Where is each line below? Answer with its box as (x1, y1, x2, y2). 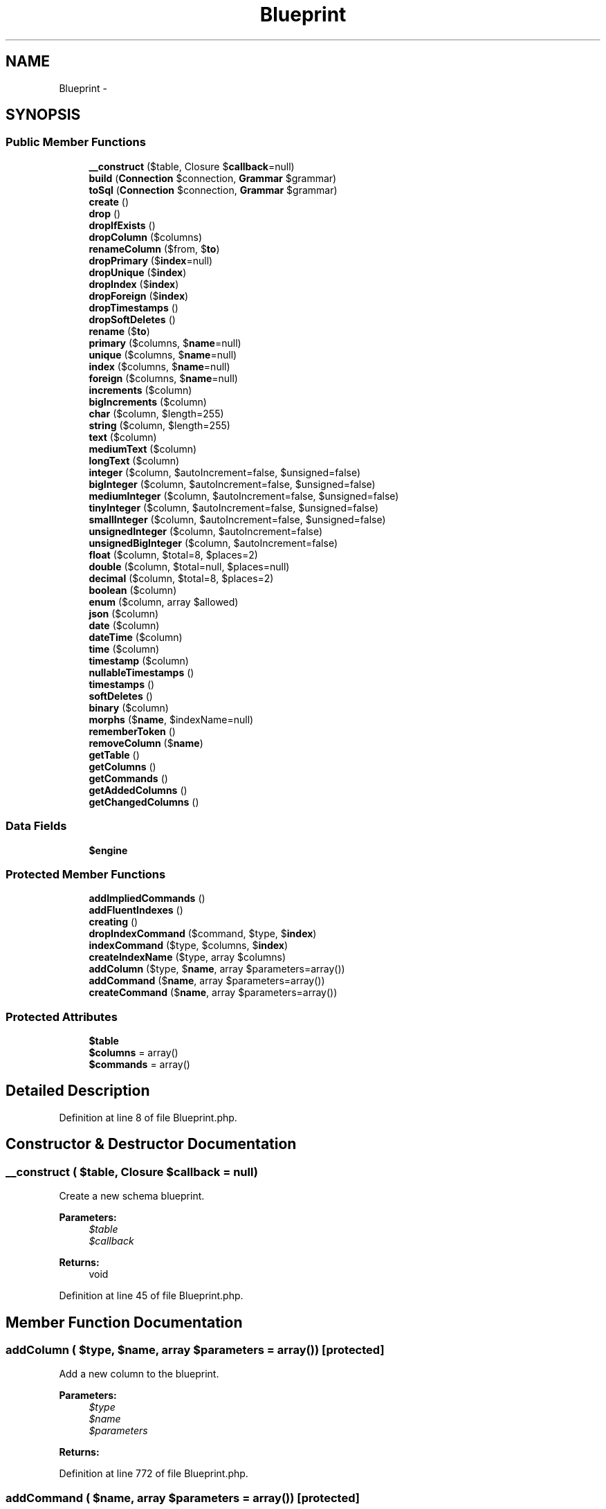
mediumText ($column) (89, 442, 197, 455)
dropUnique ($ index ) (89, 266, 187, 278)
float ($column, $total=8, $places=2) (89, 548, 258, 561)
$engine (89, 844, 128, 856)
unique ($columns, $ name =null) (89, 348, 237, 361)
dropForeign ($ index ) (89, 289, 189, 302)
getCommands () (89, 772, 168, 784)
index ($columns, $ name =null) (89, 360, 230, 372)
